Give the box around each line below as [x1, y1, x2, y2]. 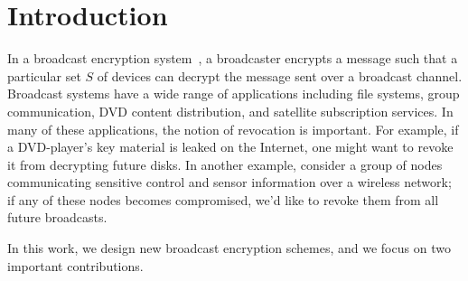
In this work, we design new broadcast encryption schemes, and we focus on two [7, 239, 451, 258]
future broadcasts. [7, 208, 108, 227]
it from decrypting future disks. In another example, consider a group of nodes [7, 155, 443, 173]
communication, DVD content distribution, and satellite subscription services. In [7, 101, 454, 120]
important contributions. [7, 256, 144, 275]
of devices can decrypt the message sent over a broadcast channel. [97, 66, 463, 85]
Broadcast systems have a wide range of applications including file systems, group [7, 84, 460, 103]
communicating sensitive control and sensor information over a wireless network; [7, 173, 452, 192]
